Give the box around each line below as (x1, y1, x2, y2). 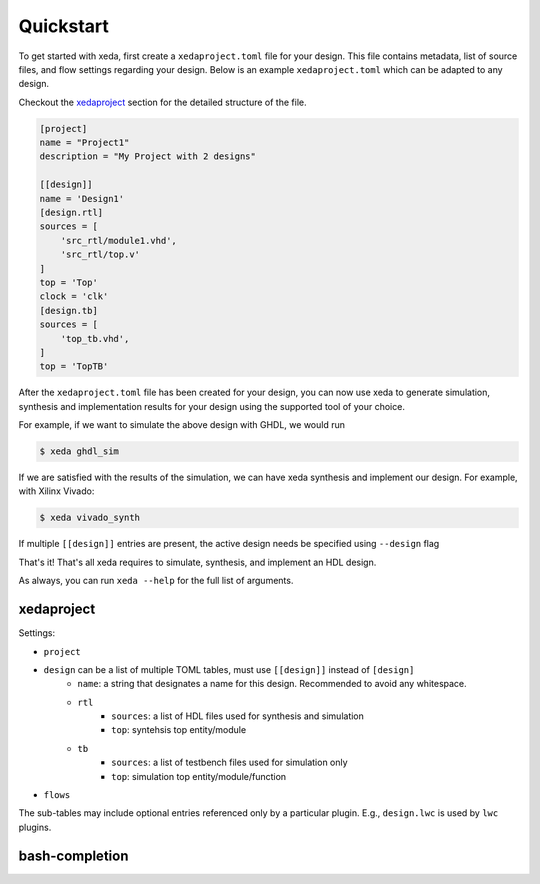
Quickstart (18, 15, 110, 37)
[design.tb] (39, 305, 99, 316)
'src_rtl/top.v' (60, 249, 140, 260)
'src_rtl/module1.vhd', (60, 235, 177, 246)
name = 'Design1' (39, 193, 125, 204)
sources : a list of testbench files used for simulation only (111, 756, 349, 769)
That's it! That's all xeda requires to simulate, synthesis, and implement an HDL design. (18, 556, 377, 568)
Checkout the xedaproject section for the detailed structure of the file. (18, 96, 307, 108)
